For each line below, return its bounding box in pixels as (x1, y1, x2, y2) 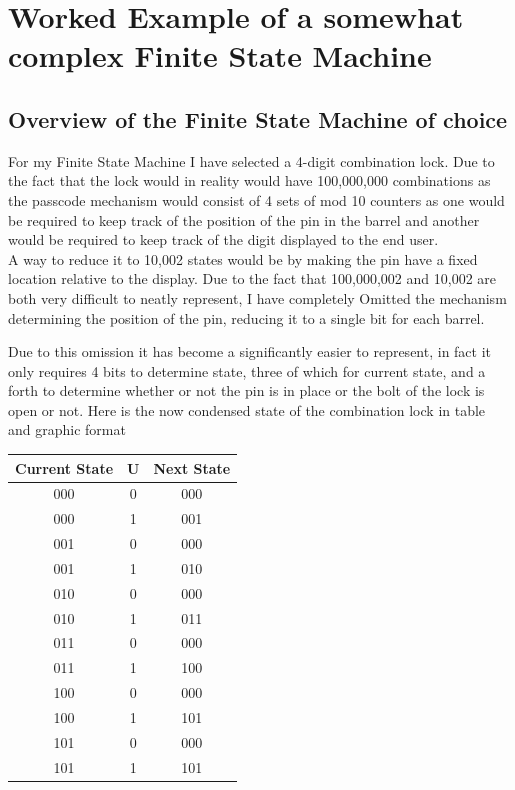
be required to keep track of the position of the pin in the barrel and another (8, 209, 480, 230)
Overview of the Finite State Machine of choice (8, 103, 508, 134)
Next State (153, 457, 231, 478)
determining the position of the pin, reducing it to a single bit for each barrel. (8, 307, 485, 328)
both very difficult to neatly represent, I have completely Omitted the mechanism (8, 287, 507, 308)
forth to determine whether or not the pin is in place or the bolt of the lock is (8, 380, 485, 401)
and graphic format (8, 419, 126, 440)
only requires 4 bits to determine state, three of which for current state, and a (8, 360, 486, 381)
